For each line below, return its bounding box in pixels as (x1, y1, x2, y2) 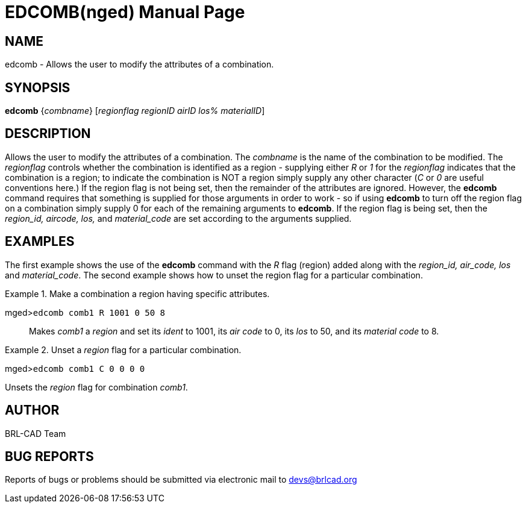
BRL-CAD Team (5, 428, 66, 439)
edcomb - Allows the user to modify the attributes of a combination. (5, 59, 274, 70)
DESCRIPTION (5, 126, 91, 142)
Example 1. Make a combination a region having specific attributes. (5, 288, 270, 299)
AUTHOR (5, 403, 60, 418)
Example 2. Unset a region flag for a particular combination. (5, 344, 242, 355)
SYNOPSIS (5, 80, 70, 95)
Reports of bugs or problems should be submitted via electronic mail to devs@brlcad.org (5, 474, 357, 485)
